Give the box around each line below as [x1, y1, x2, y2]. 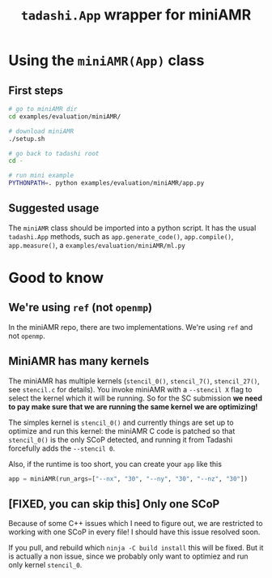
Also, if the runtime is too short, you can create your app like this [8, 459, 223, 469]
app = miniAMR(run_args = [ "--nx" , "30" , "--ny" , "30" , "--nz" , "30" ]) [8, 474, 249, 483]
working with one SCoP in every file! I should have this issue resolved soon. [8, 527, 261, 537]
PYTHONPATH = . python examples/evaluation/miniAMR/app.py [8, 179, 205, 187]
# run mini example [8, 172, 74, 180]
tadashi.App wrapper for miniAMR [20, 6, 252, 24]
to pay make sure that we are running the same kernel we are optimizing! [8, 401, 258, 411]
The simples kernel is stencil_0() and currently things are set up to [8, 417, 234, 427]
